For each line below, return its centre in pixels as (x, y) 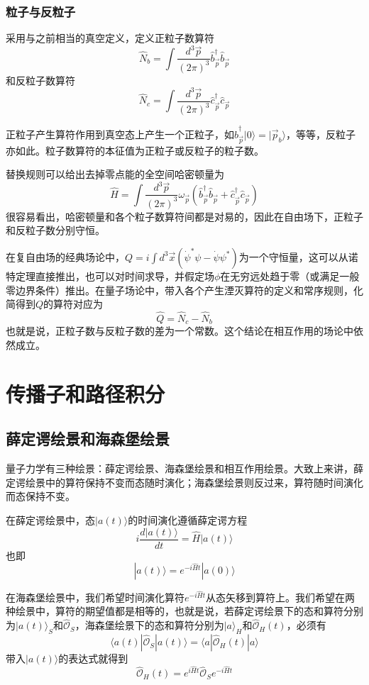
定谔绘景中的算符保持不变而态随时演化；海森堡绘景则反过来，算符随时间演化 (184, 482)
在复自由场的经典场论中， (65, 256)
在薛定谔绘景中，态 (50, 519)
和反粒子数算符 (40, 80)
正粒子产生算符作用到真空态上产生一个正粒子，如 (120, 134)
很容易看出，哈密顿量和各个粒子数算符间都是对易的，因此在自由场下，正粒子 (184, 216)
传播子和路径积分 (86, 393)
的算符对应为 (73, 304)
